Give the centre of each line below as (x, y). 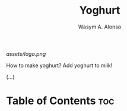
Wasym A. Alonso (100, 27)
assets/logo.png (26, 53)
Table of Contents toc (60, 101)
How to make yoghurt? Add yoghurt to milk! (59, 65)
